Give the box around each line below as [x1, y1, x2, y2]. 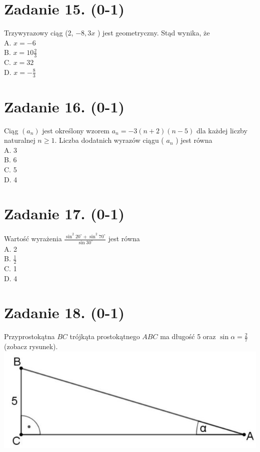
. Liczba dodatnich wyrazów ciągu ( [54, 135, 164, 145]
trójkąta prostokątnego [69, 331, 140, 342]
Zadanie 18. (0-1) [4, 302, 124, 323]
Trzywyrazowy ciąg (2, [4, 27, 73, 38]
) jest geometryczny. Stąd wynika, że [97, 27, 210, 38]
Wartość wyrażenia [4, 233, 62, 244]
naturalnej [4, 135, 35, 145]
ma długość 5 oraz [160, 331, 216, 342]
